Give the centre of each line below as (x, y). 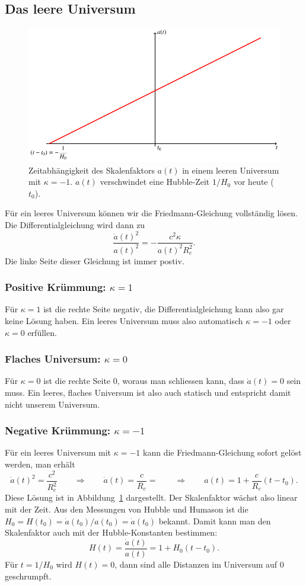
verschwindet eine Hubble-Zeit (155, 182)
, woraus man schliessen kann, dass (181, 381)
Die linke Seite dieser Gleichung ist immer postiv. (95, 260)
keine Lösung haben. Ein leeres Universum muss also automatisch (124, 320)
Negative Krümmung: (58, 430)
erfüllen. (42, 332)
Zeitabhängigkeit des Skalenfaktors (92, 170)
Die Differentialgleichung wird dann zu (75, 225)
